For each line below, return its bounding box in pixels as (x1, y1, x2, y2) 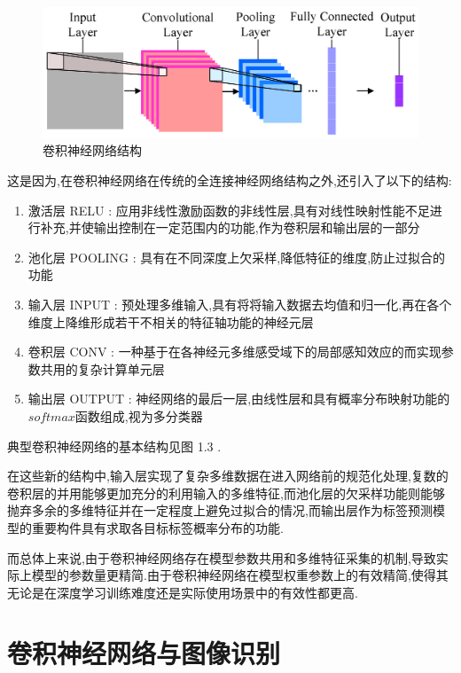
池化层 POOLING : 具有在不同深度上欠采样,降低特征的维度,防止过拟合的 (27, 247, 446, 266)
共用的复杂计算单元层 (40, 359, 165, 378)
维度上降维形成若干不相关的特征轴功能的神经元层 (27, 312, 314, 331)
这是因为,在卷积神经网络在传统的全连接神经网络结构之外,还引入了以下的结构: (7, 171, 452, 189)
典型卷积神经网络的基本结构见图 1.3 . (7, 436, 222, 455)
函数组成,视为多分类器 (74, 406, 203, 425)
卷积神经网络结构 (43, 141, 142, 160)
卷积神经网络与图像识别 (7, 635, 281, 671)
